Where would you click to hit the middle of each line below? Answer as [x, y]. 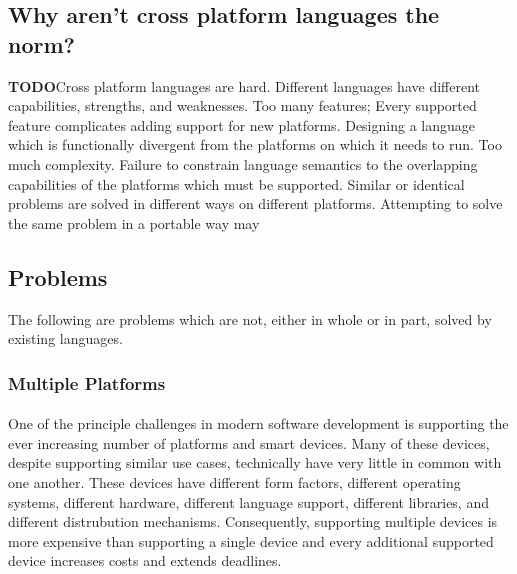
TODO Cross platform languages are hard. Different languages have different [244, 85]
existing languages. [65, 338]
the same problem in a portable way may [134, 222]
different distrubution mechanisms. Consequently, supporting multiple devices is [253, 521]
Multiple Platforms [87, 382]
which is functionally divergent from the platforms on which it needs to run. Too [255, 144]
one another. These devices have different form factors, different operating [234, 481]
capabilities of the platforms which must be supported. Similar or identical [236, 183]
